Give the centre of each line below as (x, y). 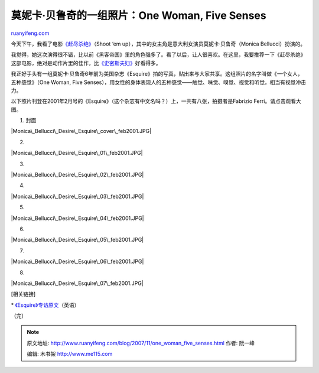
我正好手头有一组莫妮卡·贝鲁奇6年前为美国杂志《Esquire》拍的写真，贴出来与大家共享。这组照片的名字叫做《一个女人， (157, 74)
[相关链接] (23, 294)
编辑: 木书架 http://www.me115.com (70, 354)
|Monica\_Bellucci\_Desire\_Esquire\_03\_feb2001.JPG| (77, 196)
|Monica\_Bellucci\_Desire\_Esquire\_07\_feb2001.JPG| (77, 283)
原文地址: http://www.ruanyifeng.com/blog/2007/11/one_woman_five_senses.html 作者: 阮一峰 (141, 343)
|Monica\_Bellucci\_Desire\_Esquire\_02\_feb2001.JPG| (77, 175)
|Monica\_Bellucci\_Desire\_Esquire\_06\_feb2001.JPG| (77, 262)
